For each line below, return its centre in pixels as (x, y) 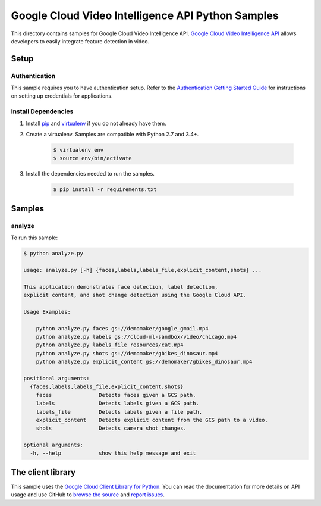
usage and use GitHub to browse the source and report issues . (88, 495)
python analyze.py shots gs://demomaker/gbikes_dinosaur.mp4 (127, 353)
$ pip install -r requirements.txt (105, 190)
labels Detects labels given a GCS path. (117, 404)
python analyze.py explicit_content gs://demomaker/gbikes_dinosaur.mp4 (144, 362)
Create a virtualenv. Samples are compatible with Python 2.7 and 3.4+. (112, 135)
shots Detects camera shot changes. (111, 428)
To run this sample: (34, 238)
